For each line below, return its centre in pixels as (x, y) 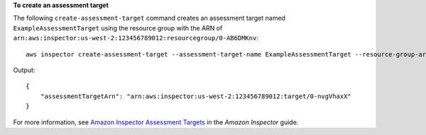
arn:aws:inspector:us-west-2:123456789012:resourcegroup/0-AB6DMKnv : (136, 38)
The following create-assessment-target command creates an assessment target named (149, 18)
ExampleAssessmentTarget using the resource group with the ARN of (118, 28)
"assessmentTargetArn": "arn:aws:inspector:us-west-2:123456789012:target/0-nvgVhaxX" (196, 96)
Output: (24, 70)
